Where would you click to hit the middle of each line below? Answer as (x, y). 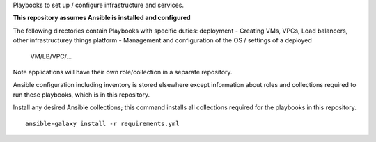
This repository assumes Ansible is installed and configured (102, 18)
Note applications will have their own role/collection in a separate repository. (123, 72)
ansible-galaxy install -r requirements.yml (103, 123)
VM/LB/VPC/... (51, 56)
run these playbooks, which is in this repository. (81, 95)
